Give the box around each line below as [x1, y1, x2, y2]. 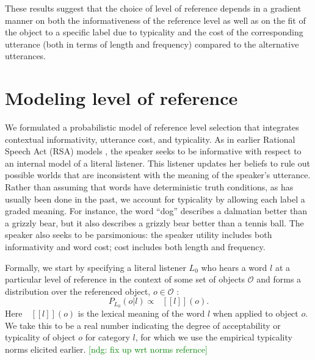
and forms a [256, 273, 302, 286]
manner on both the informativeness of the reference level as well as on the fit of [5, 13, 306, 26]
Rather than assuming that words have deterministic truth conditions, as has [5, 181, 294, 193]
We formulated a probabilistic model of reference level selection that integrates [5, 121, 299, 134]
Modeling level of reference [5, 85, 238, 110]
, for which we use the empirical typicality [135, 331, 292, 344]
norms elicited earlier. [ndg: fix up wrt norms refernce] [5, 343, 208, 356]
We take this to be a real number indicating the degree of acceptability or [5, 319, 281, 331]
